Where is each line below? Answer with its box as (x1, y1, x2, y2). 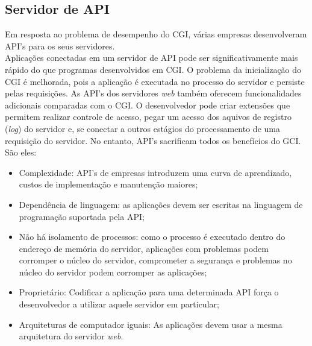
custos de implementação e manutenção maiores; (19, 178, 198, 190)
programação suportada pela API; (19, 210, 145, 222)
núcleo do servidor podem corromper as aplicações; (19, 265, 207, 278)
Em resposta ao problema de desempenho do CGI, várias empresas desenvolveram (5, 28, 307, 40)
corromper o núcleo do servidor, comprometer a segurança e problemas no (19, 254, 292, 266)
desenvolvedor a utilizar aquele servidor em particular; (19, 298, 219, 310)
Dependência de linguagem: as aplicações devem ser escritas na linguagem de (19, 198, 303, 210)
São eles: (5, 146, 37, 159)
